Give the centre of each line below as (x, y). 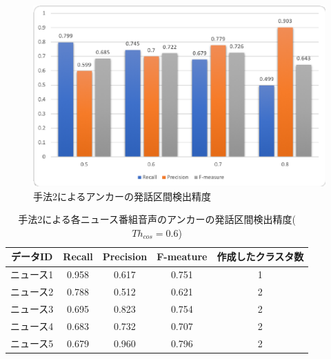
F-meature (182, 256)
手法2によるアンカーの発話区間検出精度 (122, 196)
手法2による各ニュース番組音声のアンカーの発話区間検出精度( (157, 219)
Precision (125, 256)
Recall (78, 256)
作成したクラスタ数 (260, 256)
